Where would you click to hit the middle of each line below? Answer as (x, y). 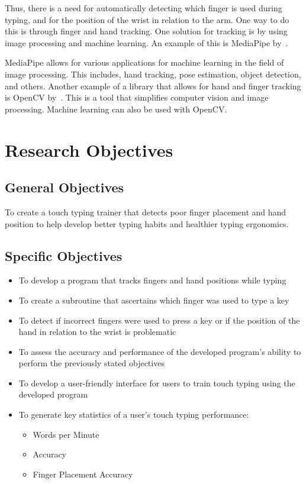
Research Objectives (89, 149)
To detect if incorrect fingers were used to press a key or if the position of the (159, 320)
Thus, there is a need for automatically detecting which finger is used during (144, 8)
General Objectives (65, 187)
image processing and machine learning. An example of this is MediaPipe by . (146, 42)
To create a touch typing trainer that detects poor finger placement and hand (146, 212)
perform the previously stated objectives (91, 363)
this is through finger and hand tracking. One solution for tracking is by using (146, 31)
